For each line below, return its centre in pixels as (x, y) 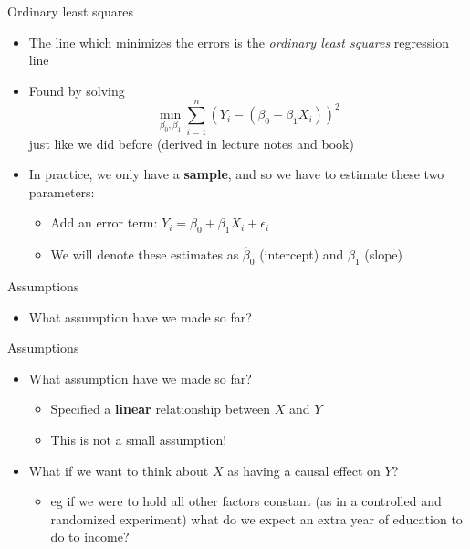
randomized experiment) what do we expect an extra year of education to (256, 518)
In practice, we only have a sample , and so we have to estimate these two (236, 174)
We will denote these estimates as (145, 254)
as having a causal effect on (304, 470)
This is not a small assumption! (139, 440)
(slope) (384, 254)
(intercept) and (302, 254)
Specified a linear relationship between (161, 409)
